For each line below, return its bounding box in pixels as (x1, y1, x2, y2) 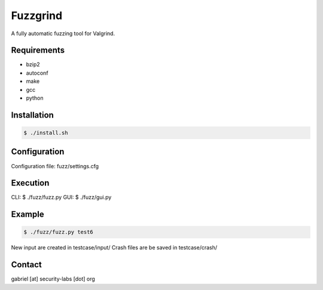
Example (11, 209, 44, 220)
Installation (11, 110, 54, 120)
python (26, 94, 44, 101)
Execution (11, 178, 50, 188)
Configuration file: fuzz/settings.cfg (11, 162, 99, 169)
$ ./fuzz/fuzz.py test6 (23, 229, 94, 236)
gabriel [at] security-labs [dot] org (11, 275, 95, 283)
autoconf (26, 69, 48, 76)
